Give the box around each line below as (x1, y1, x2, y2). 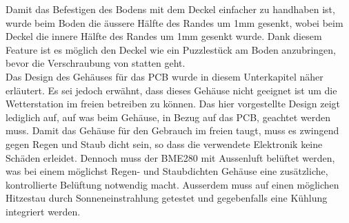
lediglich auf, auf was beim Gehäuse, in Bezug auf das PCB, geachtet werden (6, 109, 331, 124)
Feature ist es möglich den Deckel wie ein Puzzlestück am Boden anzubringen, (6, 42, 336, 56)
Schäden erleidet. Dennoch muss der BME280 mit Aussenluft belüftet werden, (6, 150, 335, 164)
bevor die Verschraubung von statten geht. (6, 56, 186, 70)
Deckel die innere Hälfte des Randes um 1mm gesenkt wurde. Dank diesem (6, 29, 322, 43)
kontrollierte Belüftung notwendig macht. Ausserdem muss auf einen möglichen (6, 177, 339, 191)
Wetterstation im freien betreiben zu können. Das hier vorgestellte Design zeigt (6, 96, 341, 111)
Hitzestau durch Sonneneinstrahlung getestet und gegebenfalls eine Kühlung (6, 191, 328, 205)
